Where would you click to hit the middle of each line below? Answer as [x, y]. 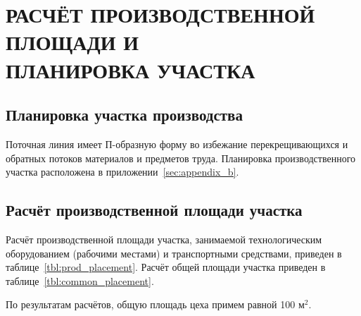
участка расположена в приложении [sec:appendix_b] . [122, 172]
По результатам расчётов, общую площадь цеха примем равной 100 [151, 304]
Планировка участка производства [124, 115]
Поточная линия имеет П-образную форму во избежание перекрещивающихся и [177, 144]
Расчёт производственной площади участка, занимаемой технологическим [164, 239]
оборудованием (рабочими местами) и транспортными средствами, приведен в [174, 253]
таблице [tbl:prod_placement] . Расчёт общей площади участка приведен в [166, 267]
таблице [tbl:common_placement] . [80, 280]
